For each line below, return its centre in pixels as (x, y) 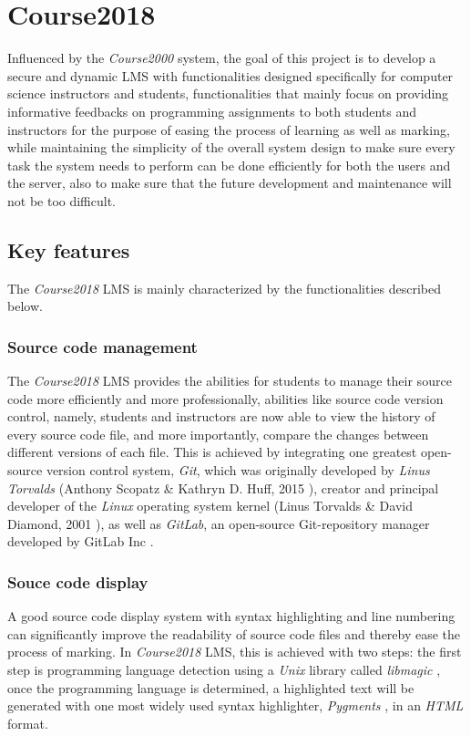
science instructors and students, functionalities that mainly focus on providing (228, 93)
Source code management (102, 346)
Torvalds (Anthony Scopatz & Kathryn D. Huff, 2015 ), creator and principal (223, 487)
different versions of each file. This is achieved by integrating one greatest (212, 452)
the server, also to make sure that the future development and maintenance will (230, 183)
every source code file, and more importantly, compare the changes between (218, 434)
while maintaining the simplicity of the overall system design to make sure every (231, 147)
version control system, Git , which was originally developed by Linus (238, 470)
